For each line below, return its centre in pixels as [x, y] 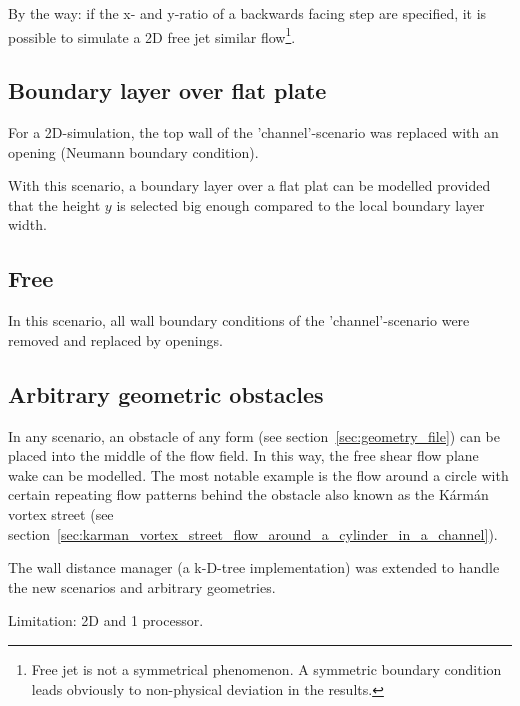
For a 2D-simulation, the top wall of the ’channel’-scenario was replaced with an [253, 132]
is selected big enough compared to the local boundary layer [300, 204]
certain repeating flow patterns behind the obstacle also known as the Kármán [248, 494]
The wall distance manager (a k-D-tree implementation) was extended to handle [254, 567]
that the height [54, 204]
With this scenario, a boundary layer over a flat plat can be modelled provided [249, 185]
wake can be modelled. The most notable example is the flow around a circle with [258, 474]
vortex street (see [61, 513]
